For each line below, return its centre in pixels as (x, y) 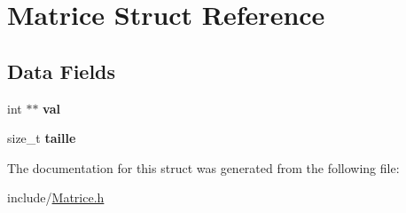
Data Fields (62, 71)
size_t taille (42, 138)
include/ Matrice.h (56, 197)
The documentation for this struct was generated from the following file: (203, 167)
